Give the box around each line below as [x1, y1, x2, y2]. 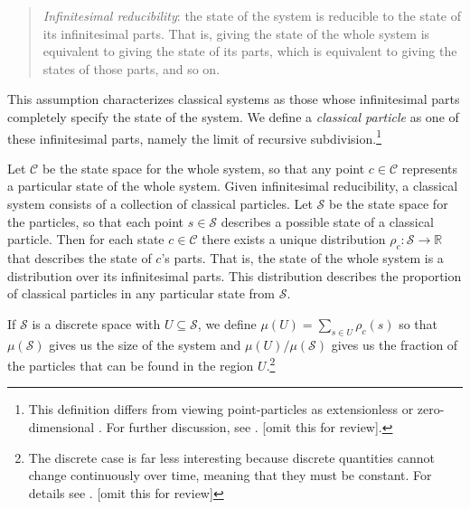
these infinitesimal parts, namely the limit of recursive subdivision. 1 [7, 126, 381, 147]
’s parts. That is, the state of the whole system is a [161, 248, 444, 267]
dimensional [28, 418, 95, 436]
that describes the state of [7, 248, 152, 267]
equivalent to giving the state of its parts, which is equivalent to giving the [42, 42, 457, 61]
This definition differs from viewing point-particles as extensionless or [28, 400, 414, 419]
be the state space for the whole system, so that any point [42, 158, 365, 177]
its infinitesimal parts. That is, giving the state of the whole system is [42, 24, 430, 42]
